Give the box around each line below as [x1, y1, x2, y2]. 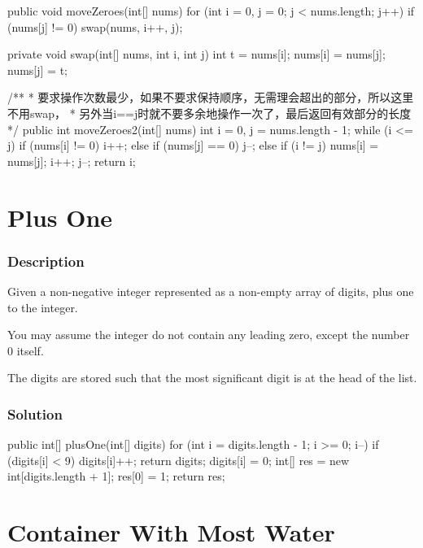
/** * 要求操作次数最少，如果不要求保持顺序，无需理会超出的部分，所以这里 [7, 89, 414, 106]
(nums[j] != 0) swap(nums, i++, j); [7, 18, 183, 35]
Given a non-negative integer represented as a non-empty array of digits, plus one [7, 282, 414, 299]
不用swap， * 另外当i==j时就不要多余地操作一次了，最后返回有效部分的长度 [7, 104, 412, 121]
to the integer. [7, 298, 78, 315]
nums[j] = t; [7, 61, 68, 78]
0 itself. [7, 341, 44, 359]
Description [7, 250, 85, 271]
